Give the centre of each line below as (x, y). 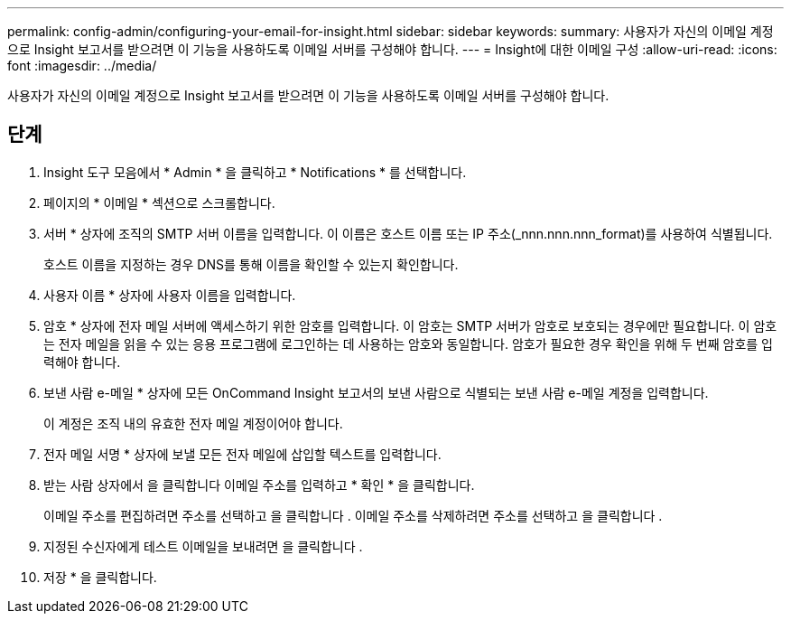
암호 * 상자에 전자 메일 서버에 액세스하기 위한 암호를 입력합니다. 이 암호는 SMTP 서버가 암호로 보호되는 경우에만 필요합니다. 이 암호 (410, 325)
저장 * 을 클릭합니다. (100, 577)
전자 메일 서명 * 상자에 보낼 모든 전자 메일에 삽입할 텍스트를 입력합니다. (242, 454)
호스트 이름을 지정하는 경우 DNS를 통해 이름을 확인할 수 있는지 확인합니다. (251, 264)
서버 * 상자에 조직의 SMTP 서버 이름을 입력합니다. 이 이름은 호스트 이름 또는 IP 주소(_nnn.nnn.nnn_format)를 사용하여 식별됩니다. (408, 233)
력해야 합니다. (82, 362)
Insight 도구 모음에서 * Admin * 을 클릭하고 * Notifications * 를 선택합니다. (255, 172)
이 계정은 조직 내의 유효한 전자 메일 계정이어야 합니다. (193, 423)
